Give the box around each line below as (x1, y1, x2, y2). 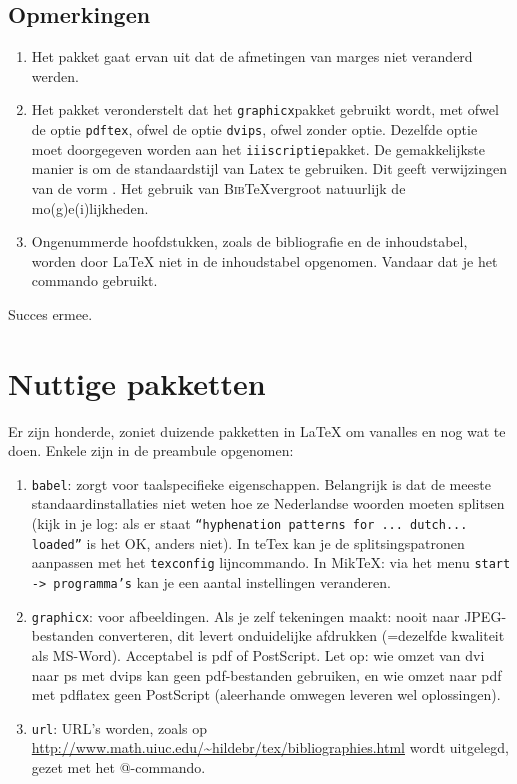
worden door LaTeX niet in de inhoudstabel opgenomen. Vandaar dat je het (31, 250, 498, 271)
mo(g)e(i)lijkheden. (31, 197, 149, 218)
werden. (31, 65, 79, 86)
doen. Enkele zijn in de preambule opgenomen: (8, 440, 294, 461)
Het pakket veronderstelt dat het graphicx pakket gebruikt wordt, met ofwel (31, 99, 499, 120)
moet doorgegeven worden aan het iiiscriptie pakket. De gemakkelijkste (31, 138, 485, 159)
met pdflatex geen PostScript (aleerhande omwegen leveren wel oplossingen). (31, 684, 501, 705)
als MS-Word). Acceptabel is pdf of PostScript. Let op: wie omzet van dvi (31, 644, 485, 665)
